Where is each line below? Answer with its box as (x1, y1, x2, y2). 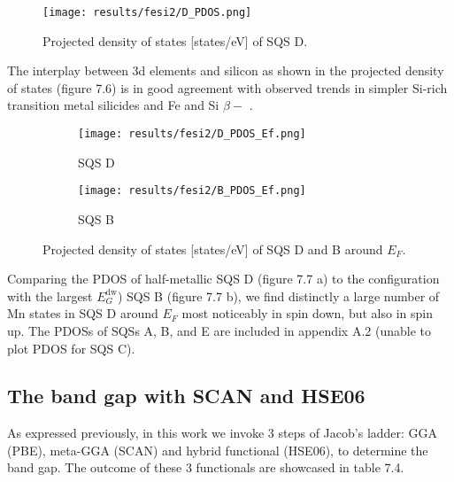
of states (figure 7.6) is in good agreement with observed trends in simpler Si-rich (7, 78, 448, 97)
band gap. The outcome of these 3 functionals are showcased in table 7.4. (7, 458, 404, 477)
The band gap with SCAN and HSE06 (7, 382, 366, 409)
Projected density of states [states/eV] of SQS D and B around (42, 239, 383, 258)
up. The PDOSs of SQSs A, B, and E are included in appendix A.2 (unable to (7, 321, 431, 339)
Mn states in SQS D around (7, 304, 158, 323)
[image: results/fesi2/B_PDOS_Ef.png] (78, 184, 306, 198)
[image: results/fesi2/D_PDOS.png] (42, 6, 252, 19)
